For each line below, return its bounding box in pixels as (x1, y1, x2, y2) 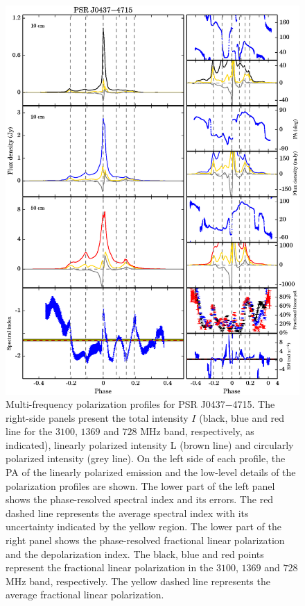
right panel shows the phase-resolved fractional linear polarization (6, 533, 285, 548)
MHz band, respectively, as (140, 424, 254, 439)
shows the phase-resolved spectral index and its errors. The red (6, 492, 274, 507)
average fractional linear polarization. (6, 587, 164, 602)
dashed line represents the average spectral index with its (6, 505, 249, 520)
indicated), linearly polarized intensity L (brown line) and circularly (6, 437, 294, 452)
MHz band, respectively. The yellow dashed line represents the (6, 573, 270, 588)
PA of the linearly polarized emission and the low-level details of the (6, 465, 296, 480)
